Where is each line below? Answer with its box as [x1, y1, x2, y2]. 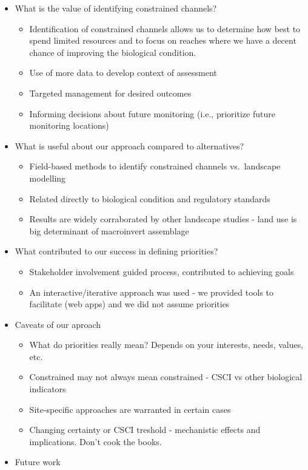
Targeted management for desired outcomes [29, 86, 192, 99]
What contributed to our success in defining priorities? [15, 245, 218, 257]
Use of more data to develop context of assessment [29, 66, 217, 79]
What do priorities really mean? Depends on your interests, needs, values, [29, 338, 304, 351]
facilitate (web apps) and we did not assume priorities [29, 298, 230, 310]
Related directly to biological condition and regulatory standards [29, 192, 270, 205]
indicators [29, 383, 66, 395]
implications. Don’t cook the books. [29, 435, 162, 448]
